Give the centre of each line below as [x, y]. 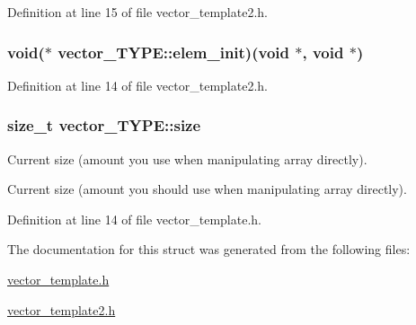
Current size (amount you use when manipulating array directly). [187, 158]
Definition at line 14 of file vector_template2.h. [137, 85]
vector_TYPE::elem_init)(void [173, 52]
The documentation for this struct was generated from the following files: [209, 249]
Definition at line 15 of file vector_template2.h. [137, 12]
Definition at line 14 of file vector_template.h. [134, 219]
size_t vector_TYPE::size [104, 125]
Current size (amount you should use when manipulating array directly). [207, 189]
